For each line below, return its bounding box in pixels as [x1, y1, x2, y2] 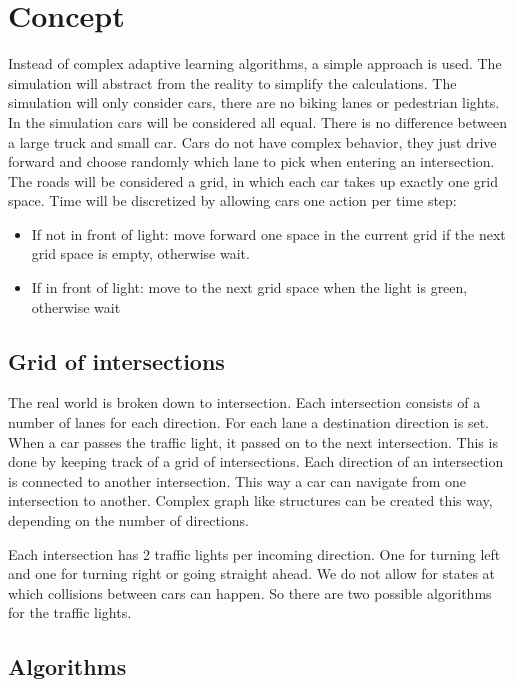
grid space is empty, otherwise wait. [31, 243, 250, 264]
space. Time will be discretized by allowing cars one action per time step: [8, 190, 457, 211]
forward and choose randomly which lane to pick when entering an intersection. [8, 151, 495, 172]
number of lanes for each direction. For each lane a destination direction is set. [8, 412, 489, 433]
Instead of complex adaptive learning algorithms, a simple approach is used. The [8, 53, 502, 74]
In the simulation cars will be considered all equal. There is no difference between [8, 111, 507, 132]
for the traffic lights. [8, 602, 132, 623]
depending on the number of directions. [8, 510, 249, 531]
